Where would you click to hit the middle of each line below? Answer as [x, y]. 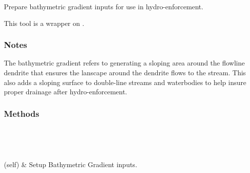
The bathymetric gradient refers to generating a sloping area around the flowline [125, 63]
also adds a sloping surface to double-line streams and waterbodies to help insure [125, 82]
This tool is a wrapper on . [44, 23]
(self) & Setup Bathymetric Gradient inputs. [71, 164]
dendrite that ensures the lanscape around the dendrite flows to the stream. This [125, 72]
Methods [22, 113]
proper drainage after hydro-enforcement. [66, 92]
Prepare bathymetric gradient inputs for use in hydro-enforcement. [104, 6]
